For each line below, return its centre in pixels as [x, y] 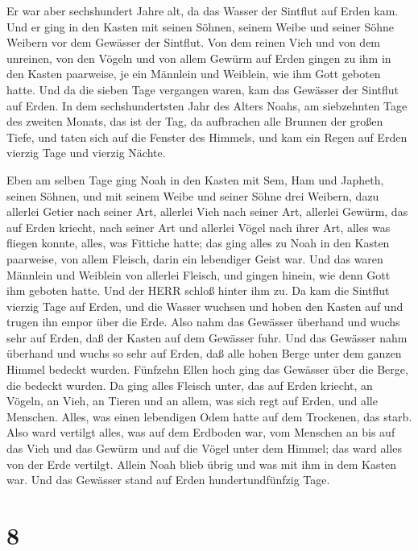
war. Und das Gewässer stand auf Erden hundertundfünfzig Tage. [168, 480]
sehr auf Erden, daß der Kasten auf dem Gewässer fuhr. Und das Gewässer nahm [207, 337]
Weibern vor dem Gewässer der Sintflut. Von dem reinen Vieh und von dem [194, 42]
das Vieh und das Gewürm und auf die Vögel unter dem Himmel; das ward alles [204, 448]
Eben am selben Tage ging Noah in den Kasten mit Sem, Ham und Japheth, [195, 179]
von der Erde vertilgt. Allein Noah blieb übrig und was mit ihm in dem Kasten [201, 464]
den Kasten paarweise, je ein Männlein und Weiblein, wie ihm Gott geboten [194, 74]
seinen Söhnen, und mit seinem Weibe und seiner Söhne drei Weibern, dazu [193, 195]
